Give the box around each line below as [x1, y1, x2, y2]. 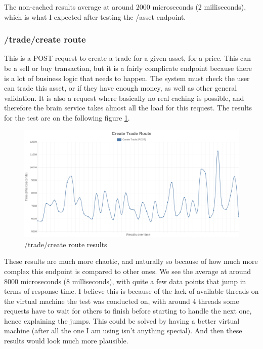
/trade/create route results [24, 239, 107, 249]
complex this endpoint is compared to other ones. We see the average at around [4, 265, 251, 276]
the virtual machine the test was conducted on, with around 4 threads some [4, 295, 239, 306]
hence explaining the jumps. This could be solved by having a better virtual [4, 315, 240, 326]
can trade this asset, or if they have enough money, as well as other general [4, 83, 237, 93]
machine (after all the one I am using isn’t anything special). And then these [4, 325, 242, 336]
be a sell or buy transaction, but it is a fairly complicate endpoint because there [4, 63, 252, 73]
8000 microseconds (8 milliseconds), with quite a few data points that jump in [4, 276, 246, 286]
